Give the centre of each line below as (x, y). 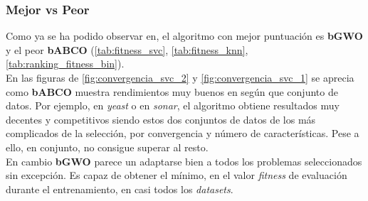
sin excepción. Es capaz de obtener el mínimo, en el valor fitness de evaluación (177, 175)
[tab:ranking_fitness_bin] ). (65, 64)
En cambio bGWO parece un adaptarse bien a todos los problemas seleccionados (184, 161)
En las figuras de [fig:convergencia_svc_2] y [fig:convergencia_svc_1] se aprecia (180, 77)
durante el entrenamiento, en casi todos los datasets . (120, 189)
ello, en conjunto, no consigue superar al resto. (107, 147)
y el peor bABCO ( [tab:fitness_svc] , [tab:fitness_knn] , (127, 49)
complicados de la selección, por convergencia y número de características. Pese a (183, 133)
